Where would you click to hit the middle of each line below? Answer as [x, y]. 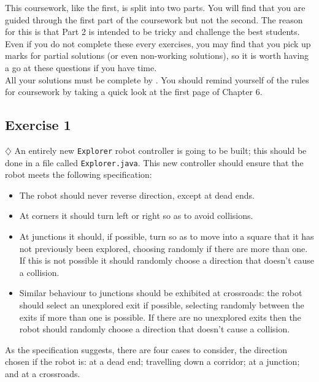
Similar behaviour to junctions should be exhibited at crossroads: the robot [161, 293]
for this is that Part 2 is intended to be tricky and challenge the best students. [152, 32]
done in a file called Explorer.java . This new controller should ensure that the [154, 162]
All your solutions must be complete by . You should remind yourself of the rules [157, 79]
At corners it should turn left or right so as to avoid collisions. [136, 216]
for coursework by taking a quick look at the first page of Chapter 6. [134, 92]
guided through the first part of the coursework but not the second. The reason [154, 19]
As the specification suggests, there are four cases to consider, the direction [146, 349]
